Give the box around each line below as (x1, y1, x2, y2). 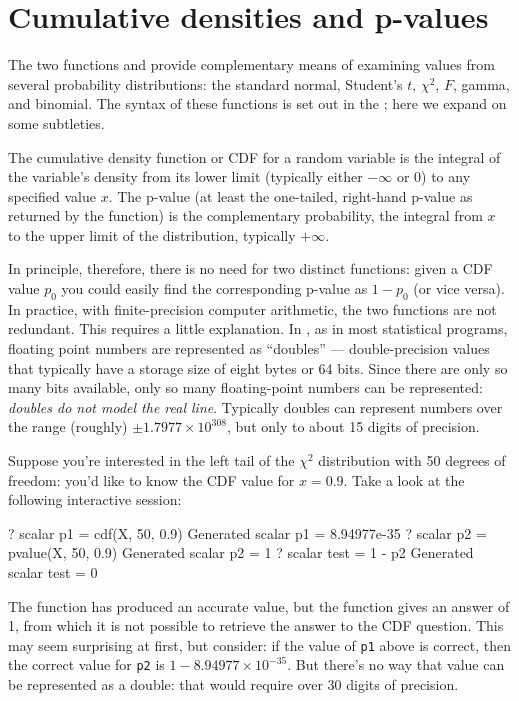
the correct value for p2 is (8, 654, 165, 675)
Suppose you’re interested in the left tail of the (8, 450, 295, 471)
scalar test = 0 (8, 561, 98, 582)
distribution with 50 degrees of (318, 450, 506, 471)
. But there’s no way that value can (287, 654, 505, 675)
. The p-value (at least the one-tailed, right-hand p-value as (108, 185, 473, 206)
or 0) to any (396, 166, 471, 187)
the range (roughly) (8, 416, 128, 437)
